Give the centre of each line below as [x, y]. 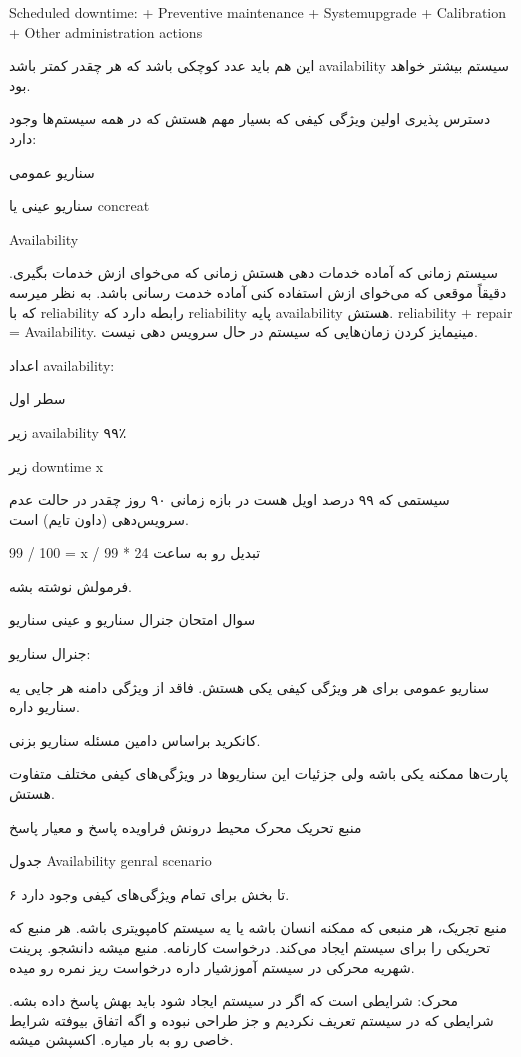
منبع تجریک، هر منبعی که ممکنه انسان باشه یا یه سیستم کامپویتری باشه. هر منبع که [258, 927]
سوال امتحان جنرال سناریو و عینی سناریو [132, 619]
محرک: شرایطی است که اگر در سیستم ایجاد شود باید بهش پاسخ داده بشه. [234, 1000]
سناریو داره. [44, 706]
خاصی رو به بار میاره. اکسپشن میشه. [121, 1039]
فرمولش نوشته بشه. [70, 585]
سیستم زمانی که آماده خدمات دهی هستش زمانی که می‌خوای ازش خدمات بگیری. [253, 272]
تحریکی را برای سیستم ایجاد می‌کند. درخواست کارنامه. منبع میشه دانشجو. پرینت [250, 947]
